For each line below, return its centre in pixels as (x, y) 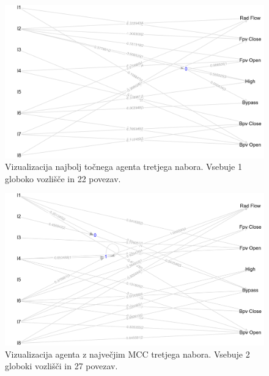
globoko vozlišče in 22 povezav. (63, 178)
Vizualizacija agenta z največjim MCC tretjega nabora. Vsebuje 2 (127, 354)
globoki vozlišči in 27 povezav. (61, 366)
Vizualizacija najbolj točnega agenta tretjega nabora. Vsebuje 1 (123, 167)
